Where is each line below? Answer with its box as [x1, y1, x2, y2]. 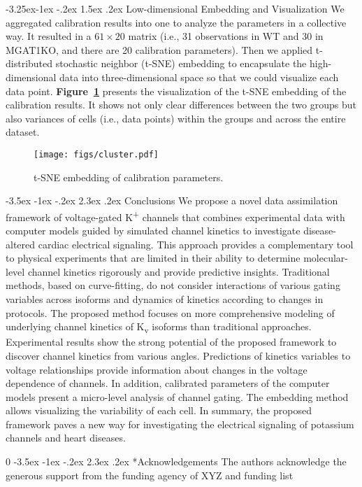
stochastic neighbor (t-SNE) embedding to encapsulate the [55, 56, 307, 71]
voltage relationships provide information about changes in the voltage [6, 362, 307, 376]
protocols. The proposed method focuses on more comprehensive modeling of [6, 305, 335, 320]
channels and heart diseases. [6, 430, 126, 445]
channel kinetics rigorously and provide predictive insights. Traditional [27, 264, 330, 278]
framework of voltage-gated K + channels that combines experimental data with [6, 207, 345, 224]
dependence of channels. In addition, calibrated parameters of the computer [6, 376, 330, 390]
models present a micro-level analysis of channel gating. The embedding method [6, 389, 349, 404]
